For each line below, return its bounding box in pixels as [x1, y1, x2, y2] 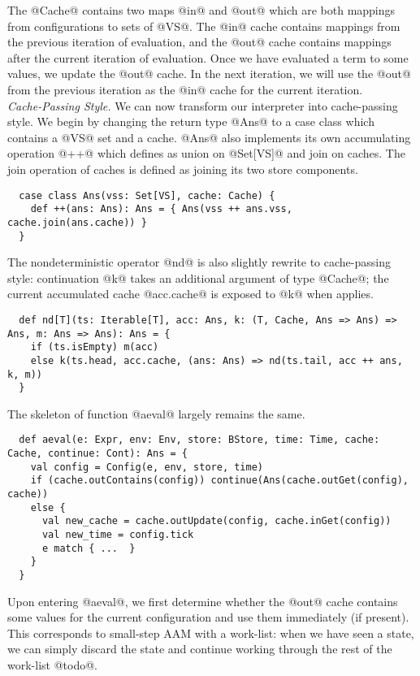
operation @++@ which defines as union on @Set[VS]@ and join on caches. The [7, 145, 405, 162]
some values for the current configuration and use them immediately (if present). [7, 609, 409, 626]
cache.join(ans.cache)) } [7, 216, 147, 228]
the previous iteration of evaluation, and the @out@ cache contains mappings [7, 33, 392, 50]
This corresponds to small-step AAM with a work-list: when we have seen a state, [7, 624, 414, 641]
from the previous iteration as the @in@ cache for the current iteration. [7, 80, 363, 97]
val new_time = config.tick [41, 529, 194, 541]
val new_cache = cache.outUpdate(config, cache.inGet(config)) [41, 515, 392, 527]
